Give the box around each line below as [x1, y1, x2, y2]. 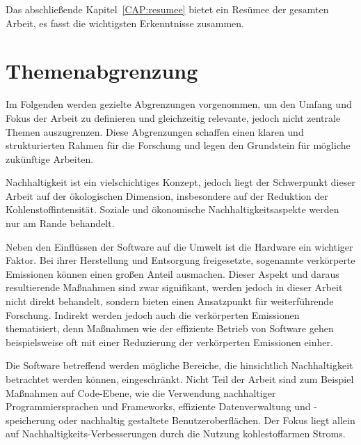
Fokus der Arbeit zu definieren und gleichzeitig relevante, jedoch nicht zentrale [6, 110, 341, 125]
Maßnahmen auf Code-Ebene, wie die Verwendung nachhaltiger [6, 385, 276, 400]
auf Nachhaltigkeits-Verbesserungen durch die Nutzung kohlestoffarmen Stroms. [6, 426, 346, 441]
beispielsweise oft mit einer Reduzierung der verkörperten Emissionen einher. [6, 334, 333, 349]
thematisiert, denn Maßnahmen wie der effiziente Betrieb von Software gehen [6, 321, 334, 336]
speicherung [6, 412, 56, 427]
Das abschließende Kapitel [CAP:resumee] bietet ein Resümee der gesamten [6, 2, 329, 16]
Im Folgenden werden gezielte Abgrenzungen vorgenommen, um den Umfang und [6, 97, 352, 111]
